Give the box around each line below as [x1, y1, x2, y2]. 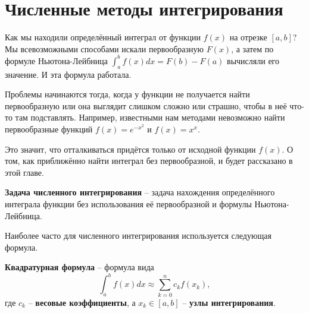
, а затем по [231, 42, 274, 55]
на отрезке [229, 31, 267, 43]
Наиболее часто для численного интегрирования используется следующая [5, 229, 271, 242]
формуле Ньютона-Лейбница [5, 54, 108, 67]
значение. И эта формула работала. [5, 68, 132, 80]
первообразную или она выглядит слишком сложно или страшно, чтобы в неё [5, 99, 287, 112]
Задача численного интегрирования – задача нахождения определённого [5, 186, 275, 198]
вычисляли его [227, 54, 279, 67]
